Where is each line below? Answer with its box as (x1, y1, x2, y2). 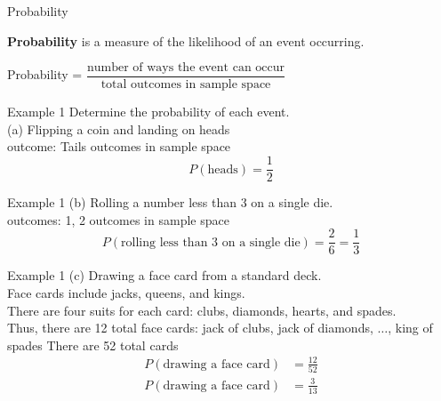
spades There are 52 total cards (7, 335, 179, 354)
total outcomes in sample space (100, 78, 271, 92)
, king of (388, 318, 433, 337)
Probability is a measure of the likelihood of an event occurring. (7, 31, 365, 50)
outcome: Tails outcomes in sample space (7, 137, 231, 156)
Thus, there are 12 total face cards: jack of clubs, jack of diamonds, (7, 318, 373, 337)
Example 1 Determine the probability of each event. (7, 102, 290, 121)
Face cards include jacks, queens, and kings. (7, 283, 245, 301)
